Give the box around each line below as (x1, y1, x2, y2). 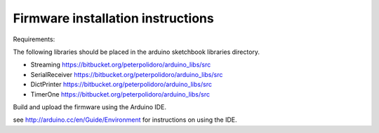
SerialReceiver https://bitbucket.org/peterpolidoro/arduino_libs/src (30, 70, 223, 78)
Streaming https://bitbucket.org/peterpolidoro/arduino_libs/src (30, 60, 211, 69)
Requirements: (13, 35, 55, 43)
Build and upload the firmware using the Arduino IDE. (13, 102, 166, 111)
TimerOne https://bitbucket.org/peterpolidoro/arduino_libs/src (30, 90, 211, 98)
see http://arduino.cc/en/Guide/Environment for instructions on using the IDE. (13, 115, 237, 124)
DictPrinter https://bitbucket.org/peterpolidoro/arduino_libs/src (30, 80, 212, 89)
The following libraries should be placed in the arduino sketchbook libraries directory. (13, 48, 260, 56)
